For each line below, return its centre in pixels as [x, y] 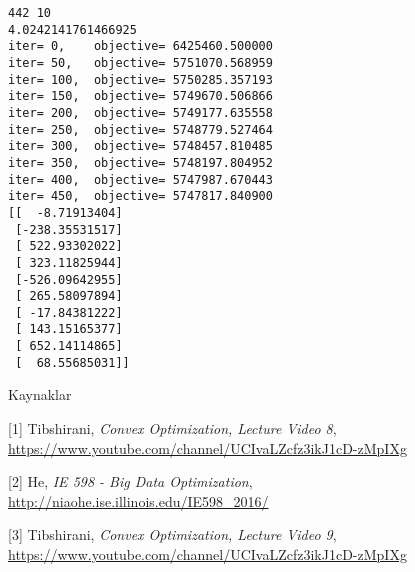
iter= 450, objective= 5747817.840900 [140, 196]
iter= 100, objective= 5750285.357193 [140, 79]
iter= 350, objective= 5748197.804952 [140, 162]
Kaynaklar [40, 394]
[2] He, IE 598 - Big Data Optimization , [130, 481]
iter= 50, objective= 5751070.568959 [140, 62]
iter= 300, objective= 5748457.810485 [140, 146]
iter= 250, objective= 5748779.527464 [140, 129]
